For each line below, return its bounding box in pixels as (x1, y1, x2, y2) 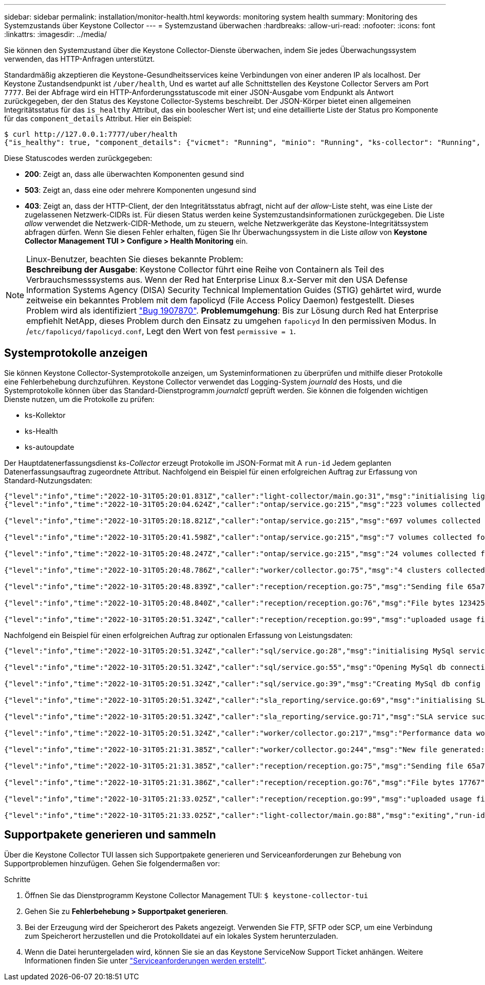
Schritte (4, 874, 31, 884)
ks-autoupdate (25, 442, 74, 451)
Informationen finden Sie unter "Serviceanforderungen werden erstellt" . (25, 956, 267, 965)
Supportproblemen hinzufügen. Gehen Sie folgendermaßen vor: (4, 859, 220, 868)
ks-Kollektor (25, 410, 66, 419)
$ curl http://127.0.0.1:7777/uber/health (4, 130, 178, 138)
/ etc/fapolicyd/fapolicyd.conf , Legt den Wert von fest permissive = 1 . (26, 326, 296, 336)
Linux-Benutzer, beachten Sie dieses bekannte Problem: (26, 254, 244, 264)
